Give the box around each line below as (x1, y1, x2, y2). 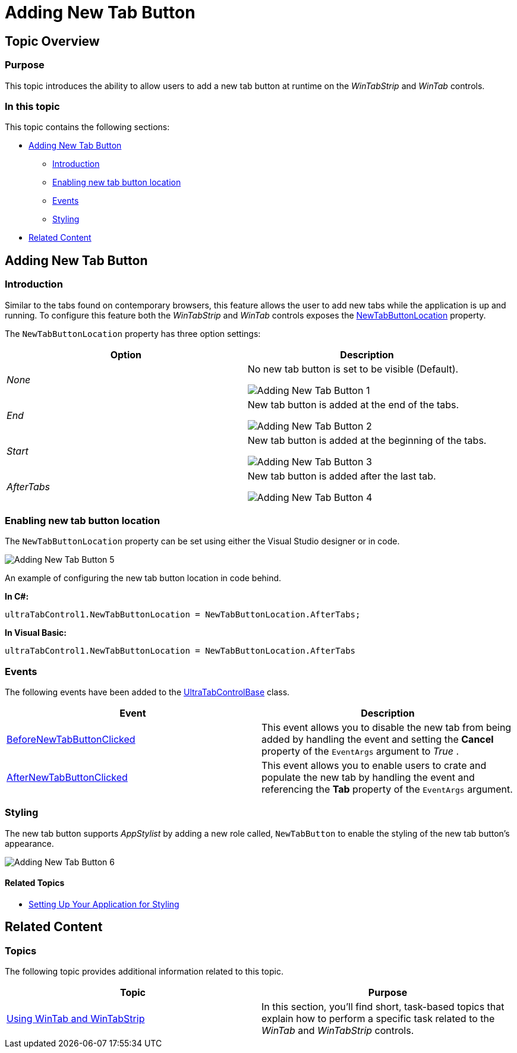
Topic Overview (5, 33, 100, 49)
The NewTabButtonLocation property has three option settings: (5, 328, 261, 339)
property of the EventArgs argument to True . (261, 745, 459, 758)
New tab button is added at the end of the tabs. (247, 398, 459, 411)
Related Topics (5, 878, 65, 888)
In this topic (5, 100, 60, 112)
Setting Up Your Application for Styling (29, 898, 179, 909)
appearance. (5, 838, 54, 849)
